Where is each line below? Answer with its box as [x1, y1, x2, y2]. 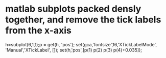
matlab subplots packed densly [5, 3, 141, 15]
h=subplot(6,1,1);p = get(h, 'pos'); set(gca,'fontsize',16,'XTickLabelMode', [5, 41, 157, 47]
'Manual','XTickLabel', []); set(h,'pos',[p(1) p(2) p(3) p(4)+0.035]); [5, 47, 142, 53]
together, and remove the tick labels [5, 14, 161, 25]
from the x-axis [5, 25, 72, 36]
